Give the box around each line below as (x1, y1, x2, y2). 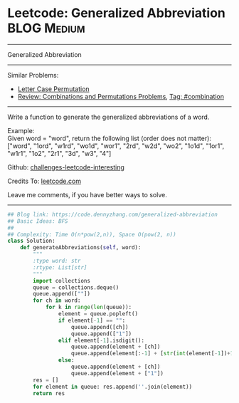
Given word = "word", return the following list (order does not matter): (7, 134, 212, 142)
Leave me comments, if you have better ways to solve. (7, 190, 167, 199)
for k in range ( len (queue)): (45, 304, 132, 311)
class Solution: (7, 237, 55, 245)
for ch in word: (33, 297, 81, 304)
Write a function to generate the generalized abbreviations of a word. (7, 112, 210, 121)
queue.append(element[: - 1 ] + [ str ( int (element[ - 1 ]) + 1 (70, 350, 234, 357)
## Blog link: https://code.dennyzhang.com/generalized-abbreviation (7, 211, 218, 218)
